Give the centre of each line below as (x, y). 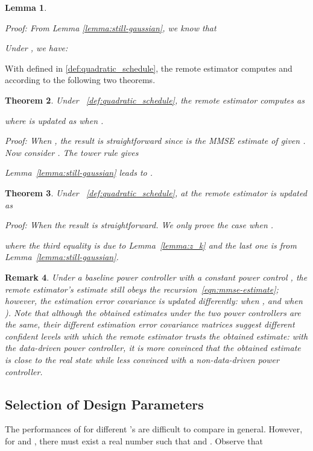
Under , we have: (36, 48)
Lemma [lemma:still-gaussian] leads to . (79, 173)
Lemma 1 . (26, 7)
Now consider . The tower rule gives (72, 152)
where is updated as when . (54, 120)
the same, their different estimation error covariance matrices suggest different (150, 324)
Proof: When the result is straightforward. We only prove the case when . (139, 225)
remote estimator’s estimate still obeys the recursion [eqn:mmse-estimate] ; (142, 289)
